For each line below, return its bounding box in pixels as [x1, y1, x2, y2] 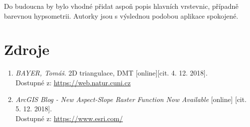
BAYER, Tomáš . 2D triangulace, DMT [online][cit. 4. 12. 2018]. [15, 68, 208, 78]
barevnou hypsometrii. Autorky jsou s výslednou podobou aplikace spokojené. [4, 10, 238, 21]
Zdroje [4, 39, 50, 59]
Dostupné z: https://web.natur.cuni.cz [15, 77, 131, 87]
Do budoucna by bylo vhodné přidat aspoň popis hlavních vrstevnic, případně [4, 1, 239, 11]
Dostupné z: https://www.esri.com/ [15, 113, 123, 123]
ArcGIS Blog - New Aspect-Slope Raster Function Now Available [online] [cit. [15, 94, 247, 104]
